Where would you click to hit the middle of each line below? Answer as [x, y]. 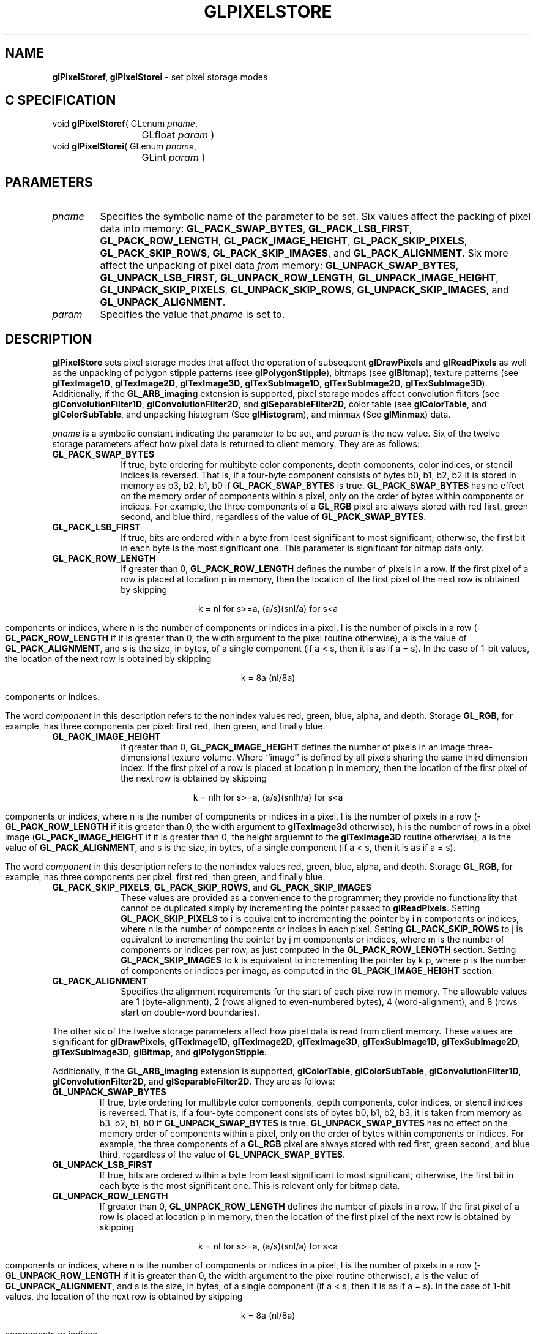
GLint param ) [173, 158]
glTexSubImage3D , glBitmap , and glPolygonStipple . [159, 1052]
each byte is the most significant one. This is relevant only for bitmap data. [250, 1186]
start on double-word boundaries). [190, 1012]
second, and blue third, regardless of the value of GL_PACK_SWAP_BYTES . [274, 517]
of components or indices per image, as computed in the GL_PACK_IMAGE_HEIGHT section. [307, 971]
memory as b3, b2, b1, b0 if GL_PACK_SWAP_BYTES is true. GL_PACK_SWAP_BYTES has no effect [322, 486]
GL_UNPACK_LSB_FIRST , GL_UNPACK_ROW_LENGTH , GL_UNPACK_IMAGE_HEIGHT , [299, 278]
